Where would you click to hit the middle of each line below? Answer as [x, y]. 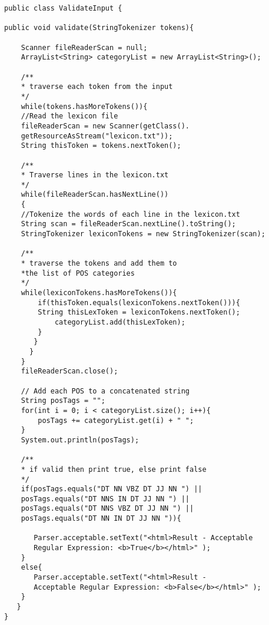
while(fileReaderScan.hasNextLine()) [95, 195]
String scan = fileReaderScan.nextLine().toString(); [128, 224]
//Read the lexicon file [69, 116]
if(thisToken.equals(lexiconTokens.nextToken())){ [139, 302]
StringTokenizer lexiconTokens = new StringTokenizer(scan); [143, 234]
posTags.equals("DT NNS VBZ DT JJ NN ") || [107, 509]
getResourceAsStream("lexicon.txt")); [97, 136]
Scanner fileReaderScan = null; [84, 47]
